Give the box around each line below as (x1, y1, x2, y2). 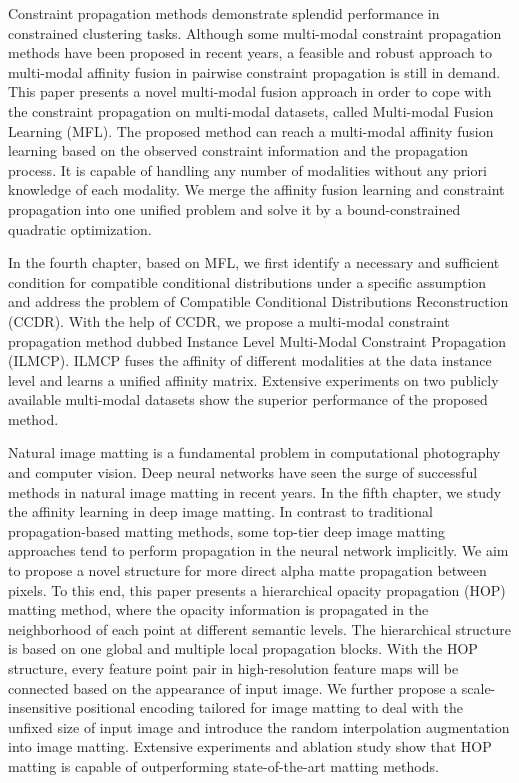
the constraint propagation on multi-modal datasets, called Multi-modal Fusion (8, 100, 494, 121)
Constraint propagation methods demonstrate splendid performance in (8, 3, 440, 23)
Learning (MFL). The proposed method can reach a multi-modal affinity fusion (8, 120, 494, 141)
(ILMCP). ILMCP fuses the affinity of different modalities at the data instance (8, 350, 492, 371)
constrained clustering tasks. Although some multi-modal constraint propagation (8, 22, 502, 43)
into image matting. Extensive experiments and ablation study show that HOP (8, 736, 492, 757)
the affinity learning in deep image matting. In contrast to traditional (8, 501, 433, 522)
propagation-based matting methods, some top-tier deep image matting (8, 520, 446, 541)
